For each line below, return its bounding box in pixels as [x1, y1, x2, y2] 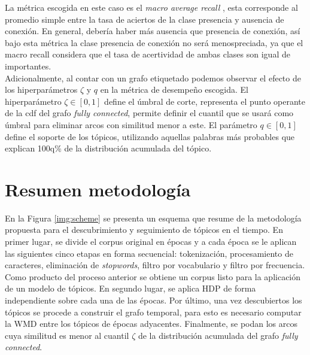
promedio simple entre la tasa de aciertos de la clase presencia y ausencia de [5, 13, 284, 25]
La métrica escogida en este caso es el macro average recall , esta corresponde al [5, 1, 298, 13]
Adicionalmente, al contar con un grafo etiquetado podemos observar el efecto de [5, 71, 301, 84]
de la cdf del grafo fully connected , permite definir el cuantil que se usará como [5, 107, 294, 119]
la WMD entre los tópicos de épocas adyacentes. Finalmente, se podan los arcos [5, 317, 298, 330]
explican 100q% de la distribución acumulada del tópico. [5, 142, 212, 154]
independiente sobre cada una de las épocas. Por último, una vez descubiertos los [5, 294, 302, 306]
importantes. [5, 59, 51, 72]
